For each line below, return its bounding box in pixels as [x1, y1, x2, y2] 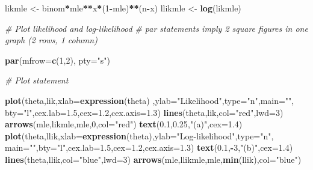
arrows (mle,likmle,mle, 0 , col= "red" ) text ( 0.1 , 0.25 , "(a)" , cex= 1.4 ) [5, 118, 243, 130]
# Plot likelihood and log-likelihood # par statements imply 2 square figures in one [5, 22, 308, 34]
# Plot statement [5, 74, 69, 87]
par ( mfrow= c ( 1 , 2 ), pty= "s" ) [5, 53, 111, 66]
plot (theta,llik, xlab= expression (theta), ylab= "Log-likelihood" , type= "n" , [5, 129, 274, 142]
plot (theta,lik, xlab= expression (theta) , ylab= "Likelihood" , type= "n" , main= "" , [5, 94, 294, 106]
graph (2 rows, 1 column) [5, 34, 98, 46]
